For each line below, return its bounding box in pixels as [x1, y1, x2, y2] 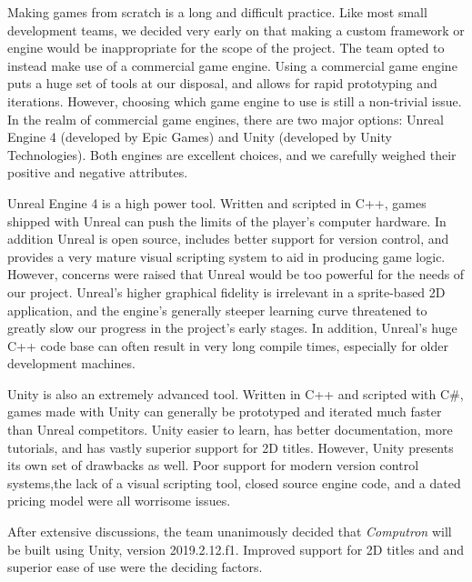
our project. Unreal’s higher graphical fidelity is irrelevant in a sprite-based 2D [7, 282, 446, 301]
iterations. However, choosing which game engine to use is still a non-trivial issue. [7, 91, 462, 110]
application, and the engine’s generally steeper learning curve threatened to [7, 300, 427, 319]
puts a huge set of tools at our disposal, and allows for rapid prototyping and [7, 74, 437, 93]
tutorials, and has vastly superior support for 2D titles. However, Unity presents [7, 437, 454, 457]
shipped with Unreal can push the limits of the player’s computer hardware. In [7, 211, 447, 230]
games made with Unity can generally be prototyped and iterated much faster [7, 402, 442, 421]
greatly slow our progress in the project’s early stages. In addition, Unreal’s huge [7, 318, 457, 337]
